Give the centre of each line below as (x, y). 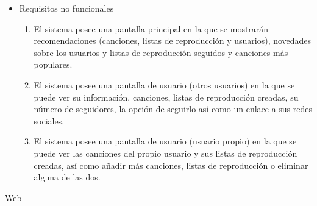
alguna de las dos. (67, 177)
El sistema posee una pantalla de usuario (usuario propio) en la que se (165, 141)
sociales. (49, 120)
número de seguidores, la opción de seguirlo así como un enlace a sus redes (173, 109)
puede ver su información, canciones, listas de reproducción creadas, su (166, 97)
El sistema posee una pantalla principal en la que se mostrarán (151, 28)
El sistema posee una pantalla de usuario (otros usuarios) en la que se (164, 84)
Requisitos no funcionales (66, 8)
